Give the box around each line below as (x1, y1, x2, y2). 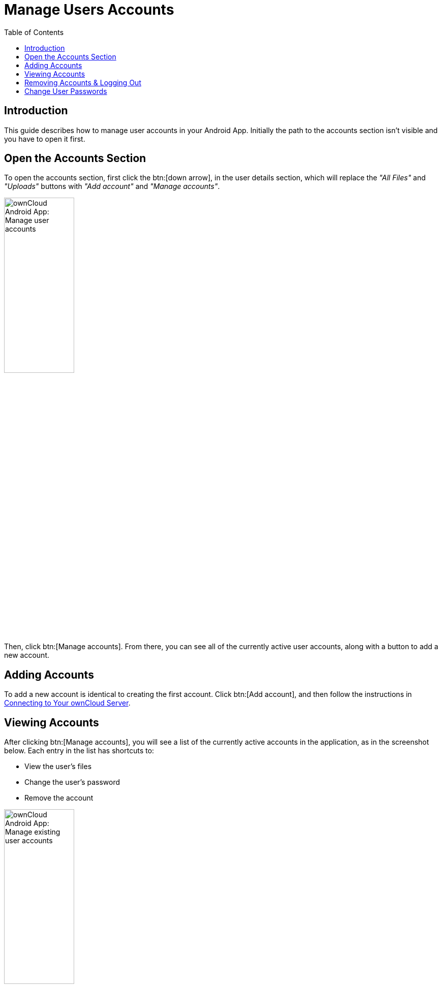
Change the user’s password (24, 777, 120, 786)
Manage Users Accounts (4, 1, 174, 18)
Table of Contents (4, 27, 64, 37)
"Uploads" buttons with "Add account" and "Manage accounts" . (4, 182, 220, 191)
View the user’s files (24, 761, 92, 771)
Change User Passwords (24, 86, 107, 95)
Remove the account (24, 793, 93, 802)
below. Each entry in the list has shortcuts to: (4, 746, 154, 755)
